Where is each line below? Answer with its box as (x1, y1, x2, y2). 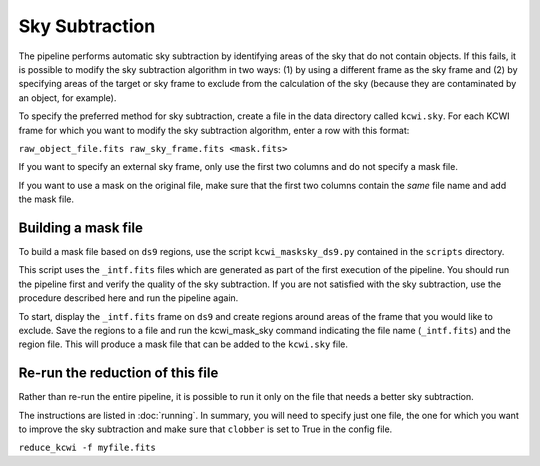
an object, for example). (18, 91, 117, 104)
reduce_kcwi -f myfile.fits (18, 442, 157, 454)
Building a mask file (18, 219, 144, 236)
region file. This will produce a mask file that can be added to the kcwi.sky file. (18, 338, 349, 350)
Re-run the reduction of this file (18, 365, 219, 382)
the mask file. (18, 193, 75, 205)
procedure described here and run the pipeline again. (18, 292, 239, 304)
